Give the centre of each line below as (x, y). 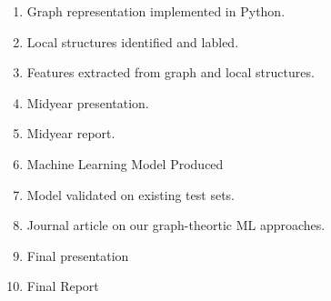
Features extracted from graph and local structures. (171, 72)
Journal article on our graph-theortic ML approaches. (176, 225)
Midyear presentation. (88, 102)
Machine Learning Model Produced (125, 163)
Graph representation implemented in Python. (156, 11)
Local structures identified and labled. (133, 41)
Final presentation (78, 255)
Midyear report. (71, 133)
